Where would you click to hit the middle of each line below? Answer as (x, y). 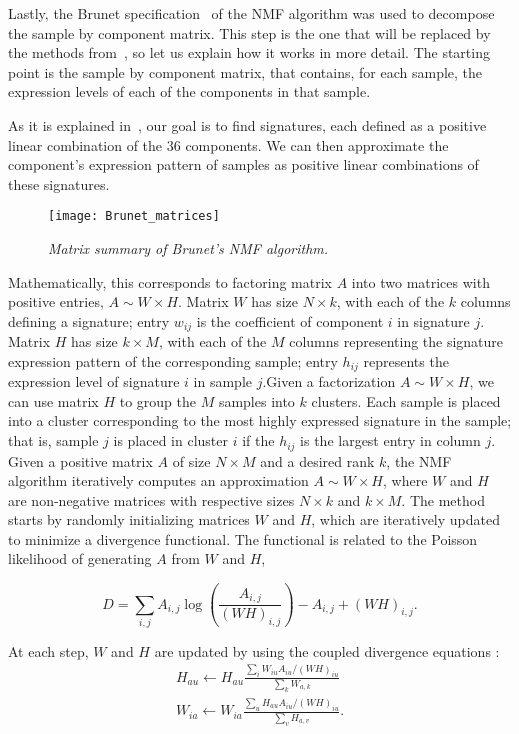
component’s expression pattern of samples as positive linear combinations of (243, 164)
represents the (406, 360)
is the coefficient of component (290, 320)
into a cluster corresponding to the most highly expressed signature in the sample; (260, 420)
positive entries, (56, 301)
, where (405, 480)
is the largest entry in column (390, 440)
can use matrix (53, 400)
